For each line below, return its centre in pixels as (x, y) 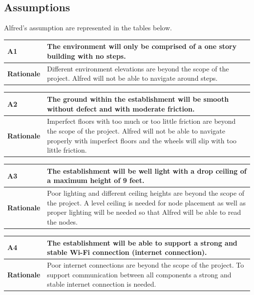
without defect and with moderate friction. (121, 108)
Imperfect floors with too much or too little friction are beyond (141, 121)
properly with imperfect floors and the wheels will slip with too (142, 140)
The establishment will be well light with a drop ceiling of (147, 170)
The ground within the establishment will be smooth (138, 99)
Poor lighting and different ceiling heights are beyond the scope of (146, 193)
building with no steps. (86, 56)
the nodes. (63, 221)
